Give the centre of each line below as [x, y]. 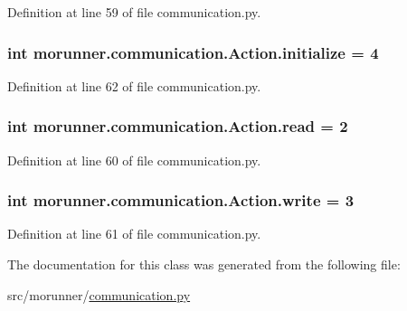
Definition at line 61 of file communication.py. [134, 234]
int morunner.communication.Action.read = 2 [178, 126]
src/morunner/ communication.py [99, 294]
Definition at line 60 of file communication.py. [134, 160]
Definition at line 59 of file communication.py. [134, 12]
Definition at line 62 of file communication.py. [134, 85]
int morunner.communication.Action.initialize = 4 [193, 52]
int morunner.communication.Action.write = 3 [181, 200]
